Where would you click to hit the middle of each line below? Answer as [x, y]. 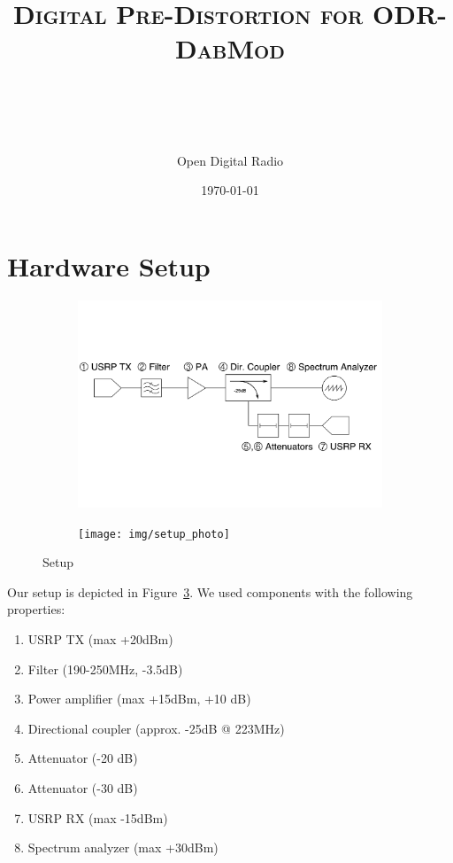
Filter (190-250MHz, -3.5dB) [105, 669]
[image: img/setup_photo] [154, 534]
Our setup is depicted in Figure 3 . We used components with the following [210, 591]
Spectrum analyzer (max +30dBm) [123, 847]
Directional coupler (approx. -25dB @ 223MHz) [156, 728]
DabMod [230, 48]
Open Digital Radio [230, 160]
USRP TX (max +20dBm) [100, 638]
